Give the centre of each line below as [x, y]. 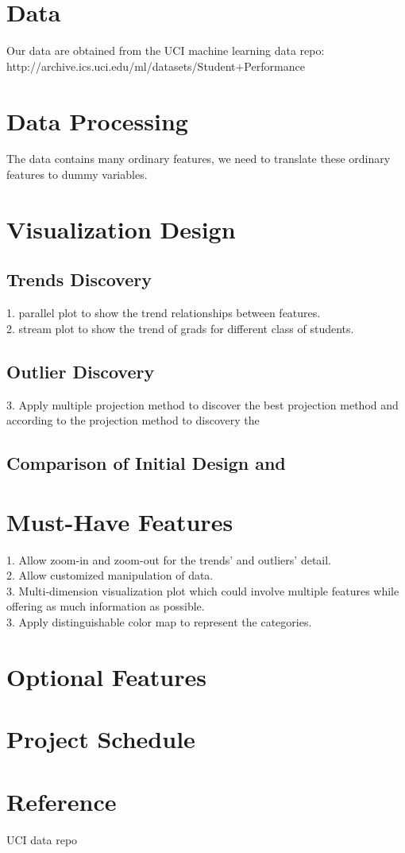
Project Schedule [101, 739]
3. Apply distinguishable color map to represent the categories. [159, 622]
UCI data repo [42, 839]
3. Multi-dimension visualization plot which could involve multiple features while [203, 590]
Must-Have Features [120, 521]
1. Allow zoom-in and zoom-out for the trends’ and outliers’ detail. [169, 559]
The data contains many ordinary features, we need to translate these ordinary [199, 159]
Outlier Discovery [81, 371]
